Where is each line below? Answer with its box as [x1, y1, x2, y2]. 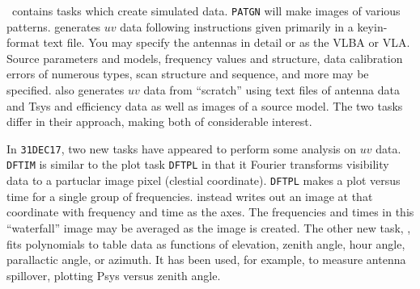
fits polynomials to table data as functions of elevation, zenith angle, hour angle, [6, 235, 405, 252]
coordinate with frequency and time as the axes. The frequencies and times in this [6, 203, 414, 220]
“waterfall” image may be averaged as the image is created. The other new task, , [6, 219, 411, 236]
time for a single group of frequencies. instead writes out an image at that [6, 187, 373, 204]
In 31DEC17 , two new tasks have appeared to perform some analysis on [6, 140, 357, 157]
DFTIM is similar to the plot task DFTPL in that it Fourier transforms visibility [6, 156, 389, 173]
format [6, 34, 40, 51]
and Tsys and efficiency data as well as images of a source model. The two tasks [6, 97, 403, 114]
